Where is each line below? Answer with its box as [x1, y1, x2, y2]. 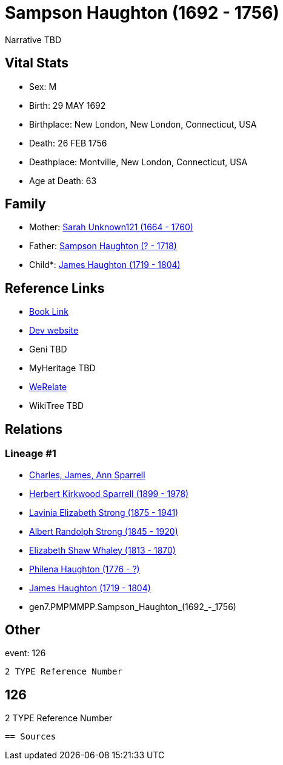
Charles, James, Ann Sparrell [29, 469, 145, 480]
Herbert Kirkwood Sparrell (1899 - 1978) [29, 488, 189, 499]
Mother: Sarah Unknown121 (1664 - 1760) [29, 222, 193, 233]
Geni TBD [29, 344, 67, 355]
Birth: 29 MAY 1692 [29, 100, 106, 111]
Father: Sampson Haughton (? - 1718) [29, 241, 177, 252]
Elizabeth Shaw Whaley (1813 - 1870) [29, 544, 176, 555]
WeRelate [29, 382, 67, 393]
